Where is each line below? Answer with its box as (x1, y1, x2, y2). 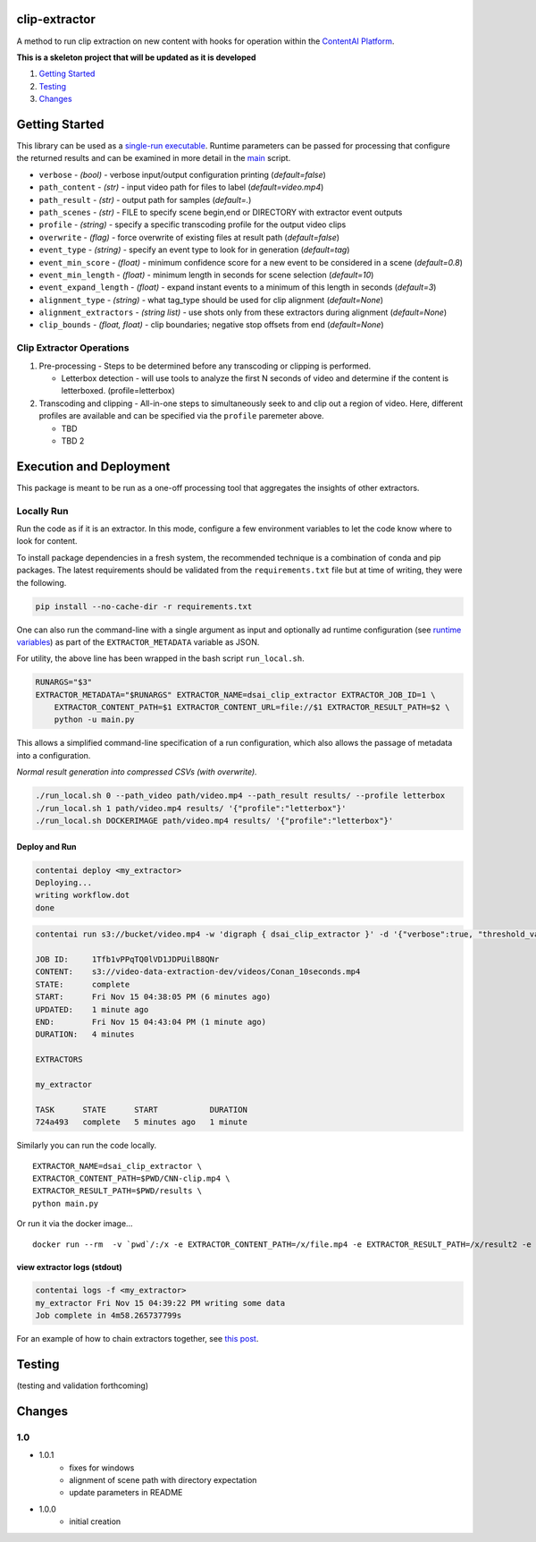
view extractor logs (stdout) (16, 1261, 122, 1272)
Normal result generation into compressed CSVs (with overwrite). (16, 767, 258, 777)
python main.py (32, 1199, 99, 1208)
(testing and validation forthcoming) (16, 1380, 149, 1391)
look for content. (16, 536, 78, 546)
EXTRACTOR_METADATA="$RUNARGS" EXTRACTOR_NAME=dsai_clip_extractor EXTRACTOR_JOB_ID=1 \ (35, 690, 437, 699)
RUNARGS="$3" (35, 677, 93, 688)
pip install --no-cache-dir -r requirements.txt (35, 601, 253, 612)
